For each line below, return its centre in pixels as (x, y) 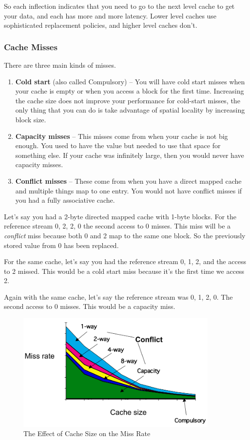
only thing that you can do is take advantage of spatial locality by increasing (130, 110)
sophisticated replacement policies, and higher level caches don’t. (101, 25)
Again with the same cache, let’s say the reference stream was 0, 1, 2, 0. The (118, 297)
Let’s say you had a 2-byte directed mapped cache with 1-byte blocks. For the (120, 216)
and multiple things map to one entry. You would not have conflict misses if (129, 190)
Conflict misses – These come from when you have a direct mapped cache (128, 181)
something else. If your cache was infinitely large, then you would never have (130, 155)
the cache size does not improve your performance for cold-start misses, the (128, 100)
